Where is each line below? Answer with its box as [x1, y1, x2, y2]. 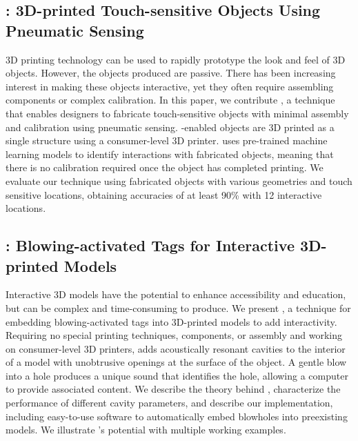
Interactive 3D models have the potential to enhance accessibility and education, [6, 287, 346, 302]
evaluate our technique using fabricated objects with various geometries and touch [6, 173, 352, 188]
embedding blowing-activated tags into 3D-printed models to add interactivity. [6, 314, 337, 329]
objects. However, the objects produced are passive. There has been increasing [6, 66, 336, 80]
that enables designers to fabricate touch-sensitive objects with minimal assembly [6, 106, 349, 120]
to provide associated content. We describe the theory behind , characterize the [6, 382, 341, 396]
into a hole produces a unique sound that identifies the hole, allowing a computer [6, 368, 348, 382]
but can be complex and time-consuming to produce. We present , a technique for [6, 300, 351, 315]
